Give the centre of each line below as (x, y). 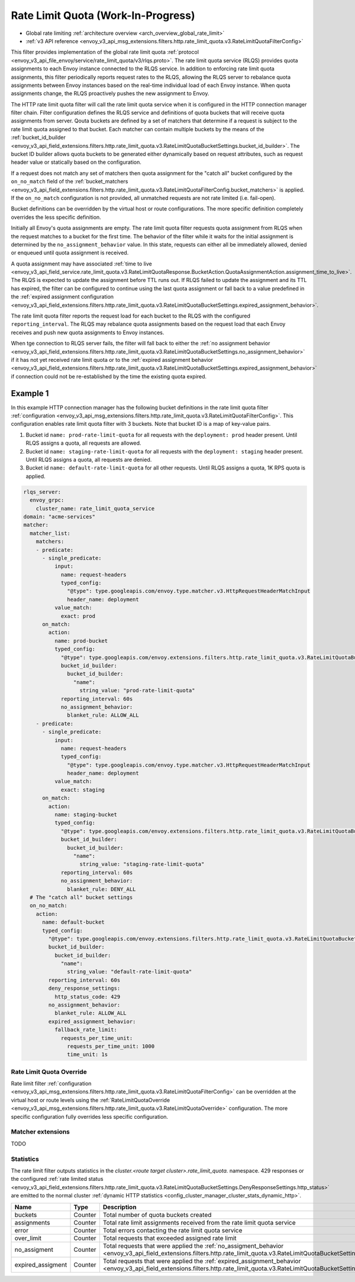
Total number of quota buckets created (157, 1215)
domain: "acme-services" (59, 517)
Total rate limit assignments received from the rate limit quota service (199, 1222)
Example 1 (30, 393)
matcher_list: (50, 533)
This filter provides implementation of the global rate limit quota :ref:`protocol (105, 52)
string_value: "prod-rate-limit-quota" (137, 691)
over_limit (28, 1238)
